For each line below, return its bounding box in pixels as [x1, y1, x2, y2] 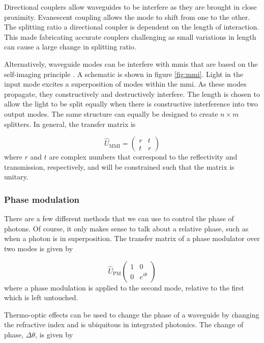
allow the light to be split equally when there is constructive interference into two [4, 98, 258, 109]
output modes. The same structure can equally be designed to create [4, 108, 218, 119]
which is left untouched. [4, 292, 78, 303]
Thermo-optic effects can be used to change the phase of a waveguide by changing [4, 309, 259, 320]
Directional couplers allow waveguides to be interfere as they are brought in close [4, 2, 257, 12]
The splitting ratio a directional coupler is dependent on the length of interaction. [4, 21, 259, 32]
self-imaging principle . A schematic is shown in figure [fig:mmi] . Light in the [4, 68, 243, 79]
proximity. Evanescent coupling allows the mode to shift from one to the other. [4, 11, 250, 22]
